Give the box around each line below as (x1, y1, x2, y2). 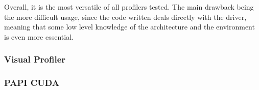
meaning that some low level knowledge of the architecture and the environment (4, 21, 255, 32)
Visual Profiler (4, 53, 66, 66)
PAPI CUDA (4, 76, 59, 89)
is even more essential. (4, 31, 74, 42)
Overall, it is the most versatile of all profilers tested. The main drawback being (4, 2, 254, 12)
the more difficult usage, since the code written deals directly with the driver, (4, 11, 247, 22)
